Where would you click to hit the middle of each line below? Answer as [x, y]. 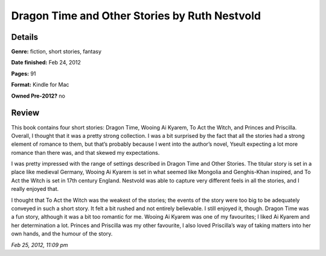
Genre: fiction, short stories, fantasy [56, 52]
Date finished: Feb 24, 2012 [46, 63]
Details [25, 37]
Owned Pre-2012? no [38, 96]
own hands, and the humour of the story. [62, 234]
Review [25, 113]
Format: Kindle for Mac [40, 85]
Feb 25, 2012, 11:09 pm [40, 245]
